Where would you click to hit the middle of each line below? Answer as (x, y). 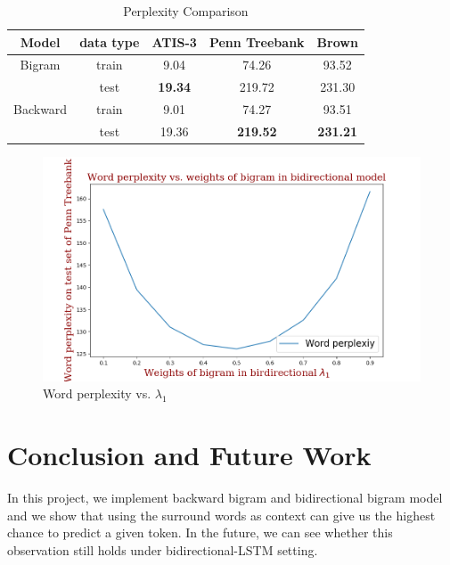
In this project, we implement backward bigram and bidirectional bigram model (225, 498)
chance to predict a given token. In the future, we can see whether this (200, 532)
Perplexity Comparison (186, 11)
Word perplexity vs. (97, 393)
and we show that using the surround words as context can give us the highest (221, 515)
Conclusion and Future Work (189, 455)
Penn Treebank (257, 41)
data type (110, 41)
